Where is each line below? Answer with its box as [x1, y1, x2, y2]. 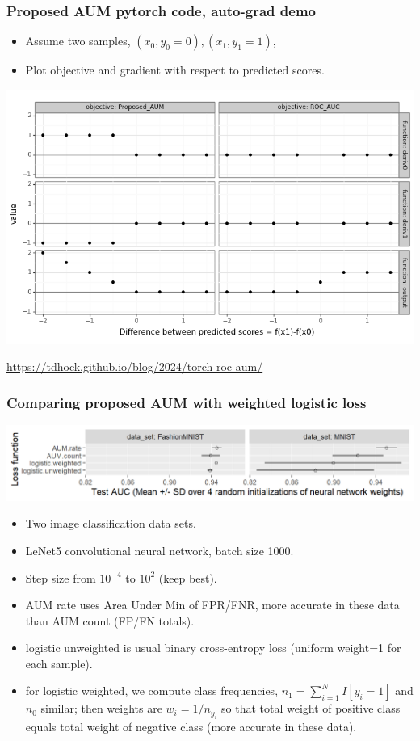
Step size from [25, 569, 96, 586]
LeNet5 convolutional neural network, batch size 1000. [25, 541, 294, 558]
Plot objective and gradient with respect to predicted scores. [25, 61, 325, 78]
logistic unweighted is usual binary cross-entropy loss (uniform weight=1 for [25, 639, 401, 656]
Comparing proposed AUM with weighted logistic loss [6, 392, 367, 412]
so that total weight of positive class [221, 700, 401, 717]
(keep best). [158, 569, 217, 586]
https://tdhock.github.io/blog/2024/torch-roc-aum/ [6, 358, 263, 375]
